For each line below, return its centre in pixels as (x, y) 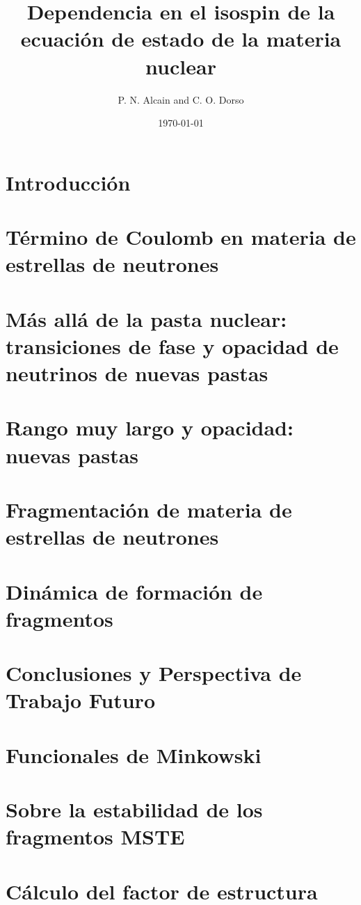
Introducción (68, 182)
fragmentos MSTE (95, 836)
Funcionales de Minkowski (134, 754)
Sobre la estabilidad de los (134, 809)
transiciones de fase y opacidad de (172, 345)
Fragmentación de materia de (149, 509)
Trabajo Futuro (80, 700)
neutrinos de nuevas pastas (137, 373)
